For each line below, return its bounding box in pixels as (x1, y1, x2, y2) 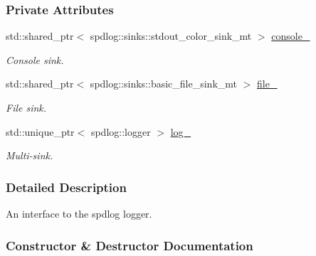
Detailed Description (6, 178, 127, 196)
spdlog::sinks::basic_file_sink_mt (90, 76, 238, 91)
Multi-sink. (6, 148, 53, 163)
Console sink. (6, 52, 64, 67)
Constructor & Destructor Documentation (6, 236, 253, 254)
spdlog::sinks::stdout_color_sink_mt (90, 28, 252, 43)
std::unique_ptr (6, 124, 75, 139)
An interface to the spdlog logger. (6, 206, 152, 220)
